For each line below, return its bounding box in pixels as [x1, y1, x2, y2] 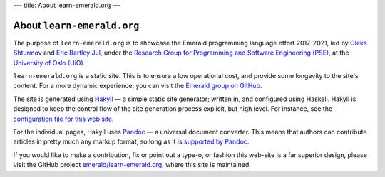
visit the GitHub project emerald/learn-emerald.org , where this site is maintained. [13, 161, 251, 169]
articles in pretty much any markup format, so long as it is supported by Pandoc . [13, 137, 250, 146]
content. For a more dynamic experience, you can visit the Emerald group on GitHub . [13, 82, 262, 90]
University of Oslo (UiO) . [13, 58, 86, 67]
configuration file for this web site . [13, 114, 114, 123]
